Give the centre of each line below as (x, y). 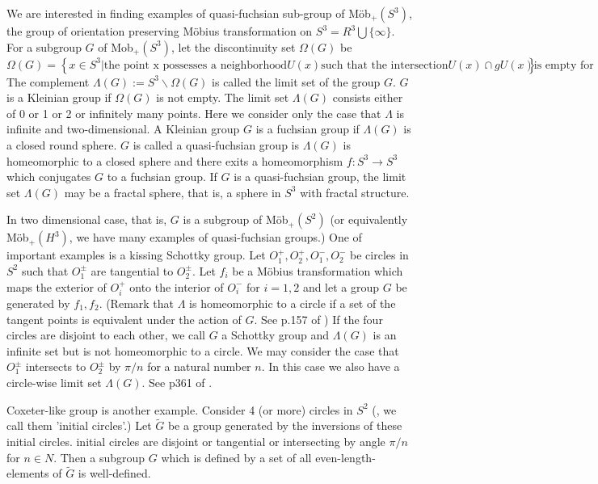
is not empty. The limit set (223, 97)
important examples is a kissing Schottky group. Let (136, 255)
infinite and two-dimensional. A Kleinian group (123, 129)
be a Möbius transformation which (318, 270)
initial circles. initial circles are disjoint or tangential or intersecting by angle (196, 441)
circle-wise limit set (54, 382)
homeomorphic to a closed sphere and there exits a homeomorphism (175, 160)
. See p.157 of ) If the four (318, 319)
